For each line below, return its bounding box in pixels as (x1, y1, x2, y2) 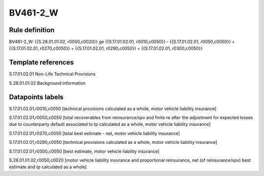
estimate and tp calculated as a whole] (9, 164, 87, 170)
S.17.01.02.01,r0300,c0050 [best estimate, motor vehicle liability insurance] (9, 148, 160, 154)
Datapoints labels (9, 93, 64, 101)
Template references (9, 59, 74, 67)
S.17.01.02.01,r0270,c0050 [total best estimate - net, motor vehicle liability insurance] (9, 130, 180, 136)
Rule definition (9, 26, 55, 34)
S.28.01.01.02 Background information (9, 80, 86, 86)
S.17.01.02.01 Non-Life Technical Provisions (9, 71, 96, 77)
